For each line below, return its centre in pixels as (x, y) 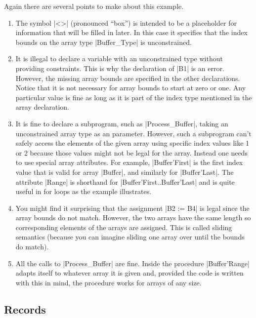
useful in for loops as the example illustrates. (84, 191)
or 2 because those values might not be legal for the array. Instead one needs (131, 152)
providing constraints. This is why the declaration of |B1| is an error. (120, 68)
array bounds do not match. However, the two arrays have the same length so (133, 218)
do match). (32, 247)
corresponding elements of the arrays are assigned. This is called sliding (124, 227)
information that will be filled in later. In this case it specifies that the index (131, 32)
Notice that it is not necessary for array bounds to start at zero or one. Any (131, 88)
